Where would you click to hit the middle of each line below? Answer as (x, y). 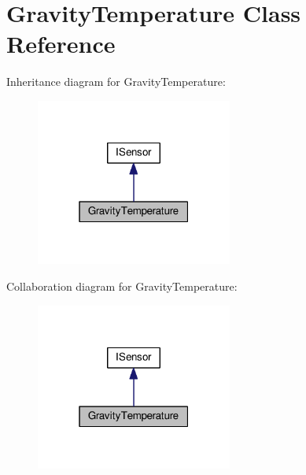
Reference (61, 44)
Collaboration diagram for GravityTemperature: (122, 286)
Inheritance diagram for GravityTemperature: (116, 82)
